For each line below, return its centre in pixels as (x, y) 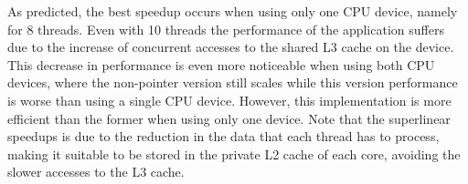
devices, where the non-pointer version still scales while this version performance (233, 82)
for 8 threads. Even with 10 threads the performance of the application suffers (226, 29)
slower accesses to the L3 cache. (96, 172)
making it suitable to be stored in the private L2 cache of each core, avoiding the (234, 153)
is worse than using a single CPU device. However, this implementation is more (229, 100)
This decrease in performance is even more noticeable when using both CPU (221, 64)
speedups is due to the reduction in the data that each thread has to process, (223, 136)
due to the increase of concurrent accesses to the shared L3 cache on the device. (231, 47)
